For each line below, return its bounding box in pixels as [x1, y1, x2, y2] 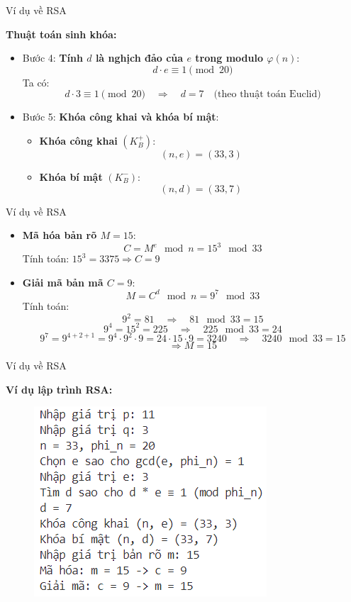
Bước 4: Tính [22, 50, 83, 65]
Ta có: [22, 74, 50, 89]
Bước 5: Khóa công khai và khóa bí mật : [22, 109, 219, 124]
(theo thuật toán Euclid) [213, 89, 321, 100]
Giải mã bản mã [22, 274, 104, 289]
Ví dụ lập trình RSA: [6, 381, 113, 396]
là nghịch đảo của [95, 50, 184, 65]
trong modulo [195, 50, 263, 65]
